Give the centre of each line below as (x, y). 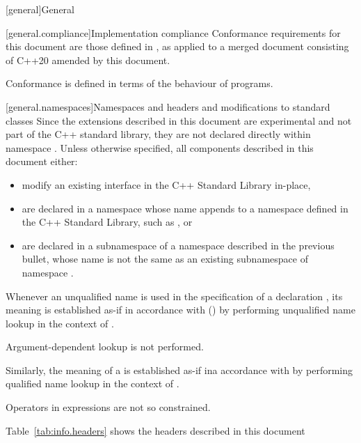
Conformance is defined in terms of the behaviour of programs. (139, 83)
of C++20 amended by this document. (88, 60)
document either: (42, 161)
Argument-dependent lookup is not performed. (105, 347)
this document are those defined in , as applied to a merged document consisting (177, 46)
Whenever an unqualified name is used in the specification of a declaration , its (174, 296)
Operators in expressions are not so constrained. (108, 407)
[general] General (40, 9)
